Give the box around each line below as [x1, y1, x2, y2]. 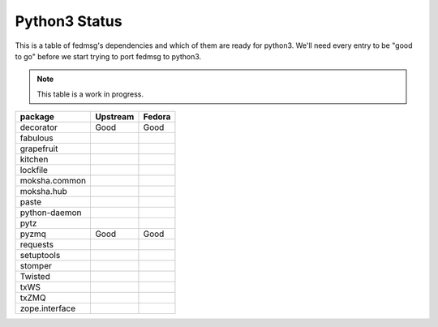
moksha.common [19, 175, 87, 187]
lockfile [19, 165, 49, 176]
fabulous [19, 132, 54, 144]
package [19, 111, 54, 123]
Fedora [143, 111, 171, 123]
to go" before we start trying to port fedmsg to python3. [15, 51, 202, 61]
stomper [19, 260, 53, 272]
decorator [19, 122, 58, 133]
